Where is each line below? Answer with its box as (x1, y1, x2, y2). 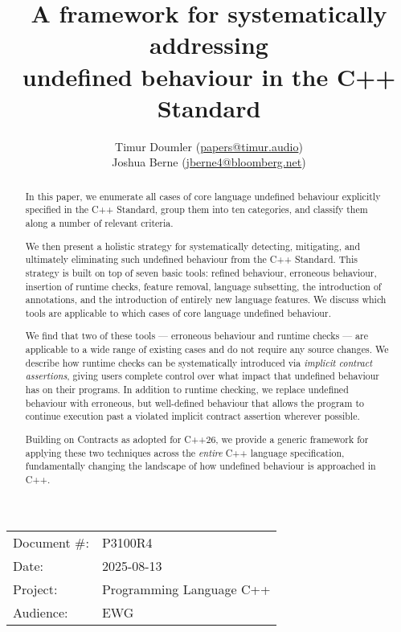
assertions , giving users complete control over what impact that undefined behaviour (25, 369, 380, 383)
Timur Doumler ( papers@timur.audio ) (115, 137, 303, 154)
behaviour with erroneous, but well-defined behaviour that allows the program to (25, 396, 364, 409)
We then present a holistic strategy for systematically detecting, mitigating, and (25, 239, 361, 252)
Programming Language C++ (101, 580, 271, 599)
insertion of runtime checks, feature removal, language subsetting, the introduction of (25, 279, 382, 293)
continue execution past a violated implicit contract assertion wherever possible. (25, 409, 360, 423)
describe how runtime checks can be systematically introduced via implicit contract (25, 355, 373, 369)
